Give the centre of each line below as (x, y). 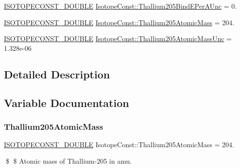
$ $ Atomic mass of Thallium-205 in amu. (69, 160)
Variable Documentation (67, 102)
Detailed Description (57, 74)
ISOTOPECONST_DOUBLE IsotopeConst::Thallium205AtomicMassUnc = (118, 38)
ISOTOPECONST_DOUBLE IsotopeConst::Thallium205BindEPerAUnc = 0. (120, 6)
